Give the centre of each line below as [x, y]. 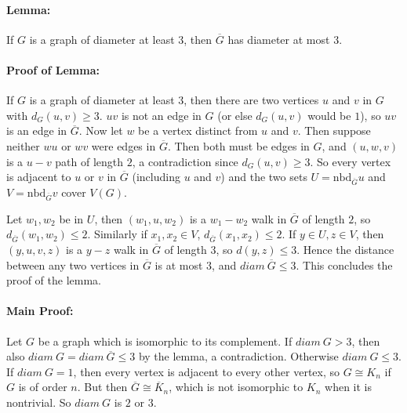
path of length [89, 161]
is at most [179, 264]
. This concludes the [344, 264]
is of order [43, 387]
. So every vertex [351, 161]
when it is [348, 387]
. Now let [101, 130]
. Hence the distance [345, 249]
